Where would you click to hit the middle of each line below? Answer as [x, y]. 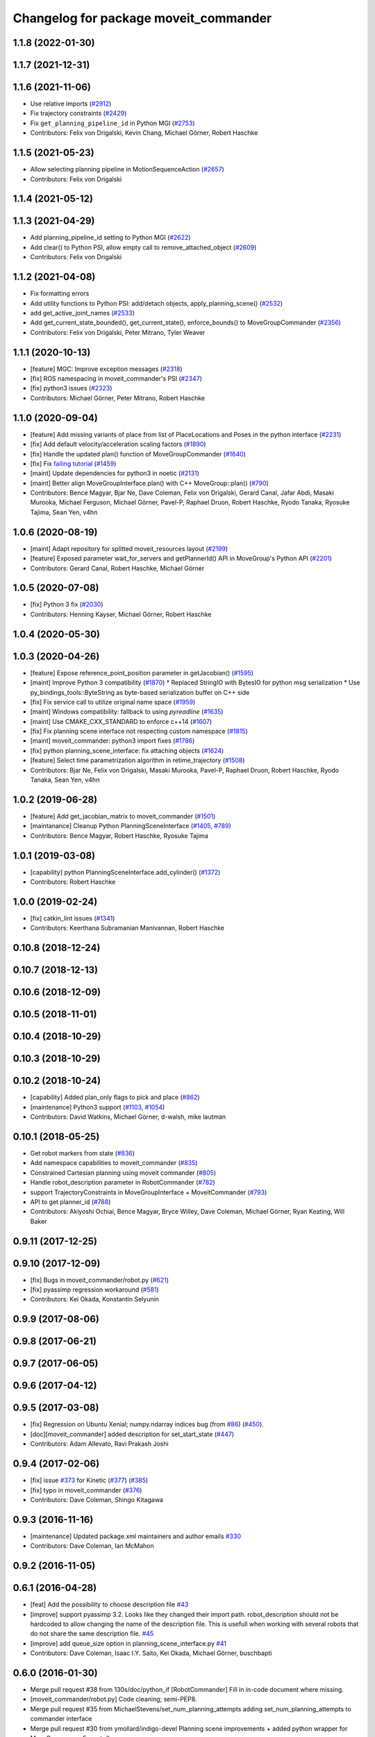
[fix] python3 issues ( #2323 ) [71, 388]
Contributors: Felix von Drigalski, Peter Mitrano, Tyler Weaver [118, 332]
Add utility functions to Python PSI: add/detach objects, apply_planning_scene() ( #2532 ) [157, 303]
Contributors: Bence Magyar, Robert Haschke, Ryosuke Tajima [119, 835]
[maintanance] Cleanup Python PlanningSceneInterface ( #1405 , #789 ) [131, 826]
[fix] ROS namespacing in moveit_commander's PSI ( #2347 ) [116, 379]
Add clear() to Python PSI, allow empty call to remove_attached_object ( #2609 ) [143, 247]
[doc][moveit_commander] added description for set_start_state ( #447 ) [132, 1434]
